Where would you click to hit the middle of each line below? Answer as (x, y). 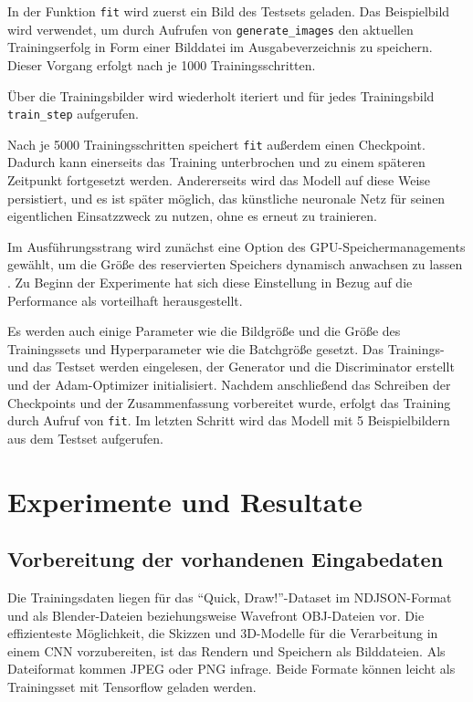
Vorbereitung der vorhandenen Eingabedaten (226, 559)
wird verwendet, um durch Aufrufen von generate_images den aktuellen (210, 29)
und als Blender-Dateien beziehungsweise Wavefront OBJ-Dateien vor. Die (216, 615)
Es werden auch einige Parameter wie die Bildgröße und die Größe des (204, 331)
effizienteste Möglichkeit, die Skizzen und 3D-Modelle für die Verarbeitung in (223, 633)
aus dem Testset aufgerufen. (85, 438)
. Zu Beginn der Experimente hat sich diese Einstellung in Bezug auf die (210, 282)
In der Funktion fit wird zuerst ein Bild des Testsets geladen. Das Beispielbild (229, 11)
